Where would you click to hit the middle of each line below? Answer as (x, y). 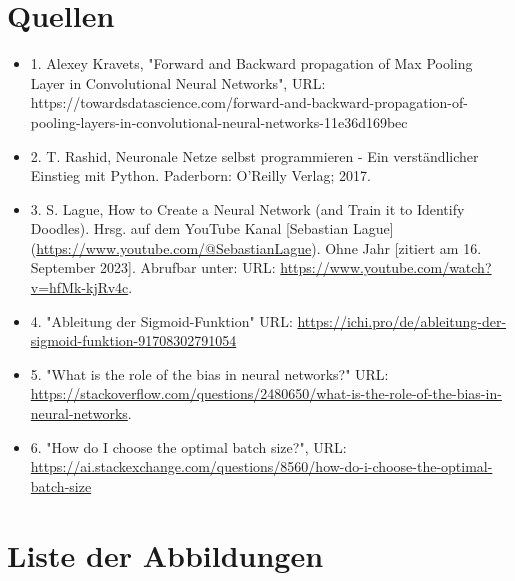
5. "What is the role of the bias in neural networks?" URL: (209, 373)
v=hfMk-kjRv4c (79, 287)
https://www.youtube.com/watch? (386, 267)
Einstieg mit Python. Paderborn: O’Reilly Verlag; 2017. (200, 175)
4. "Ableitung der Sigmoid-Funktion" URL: (161, 320)
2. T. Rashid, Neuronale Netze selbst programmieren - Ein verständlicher (254, 155)
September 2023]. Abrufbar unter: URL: (153, 267)
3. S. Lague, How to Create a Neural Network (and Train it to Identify (247, 208)
